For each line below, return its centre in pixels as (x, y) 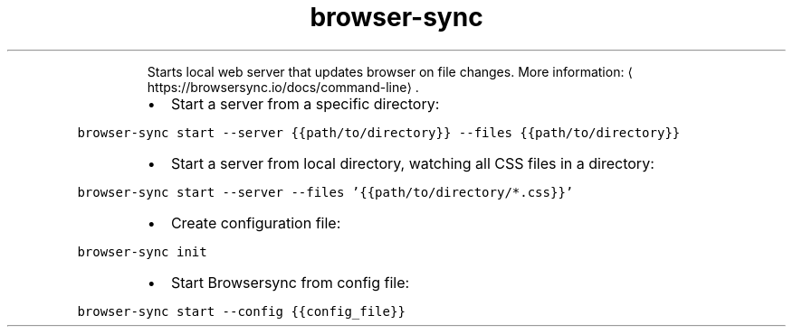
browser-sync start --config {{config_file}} (241, 311)
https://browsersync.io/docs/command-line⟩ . (283, 87)
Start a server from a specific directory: (305, 103)
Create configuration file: (256, 223)
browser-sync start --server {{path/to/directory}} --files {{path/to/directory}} (379, 132)
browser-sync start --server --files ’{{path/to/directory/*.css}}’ (325, 192)
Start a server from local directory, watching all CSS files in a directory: (412, 163)
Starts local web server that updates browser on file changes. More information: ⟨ (390, 71)
